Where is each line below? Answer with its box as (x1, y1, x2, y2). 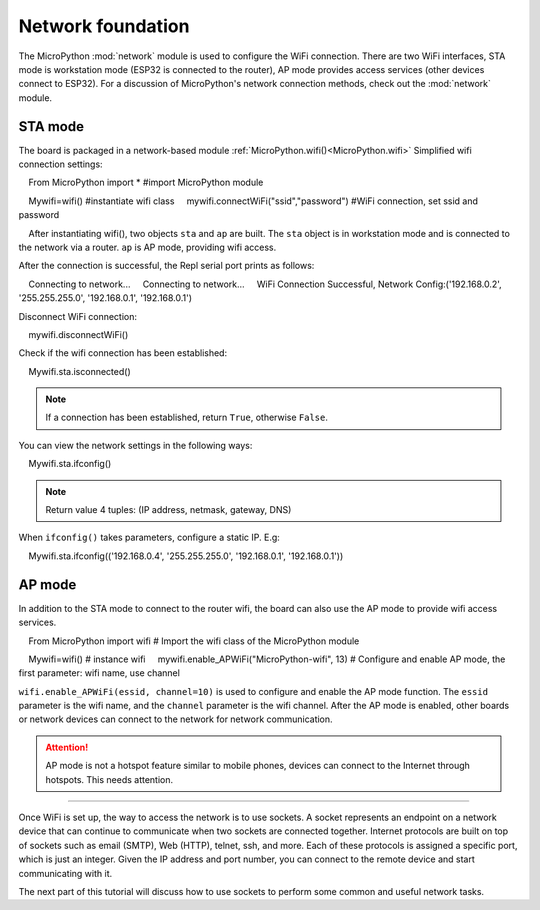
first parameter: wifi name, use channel (18, 667, 180, 679)
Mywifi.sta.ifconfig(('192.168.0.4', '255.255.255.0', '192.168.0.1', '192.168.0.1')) (28, 550, 344, 562)
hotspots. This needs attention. (45, 773, 174, 785)
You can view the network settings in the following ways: (18, 439, 253, 451)
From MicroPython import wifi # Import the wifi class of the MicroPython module (28, 635, 360, 647)
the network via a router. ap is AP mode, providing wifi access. (18, 241, 277, 253)
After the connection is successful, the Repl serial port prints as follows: (18, 260, 315, 272)
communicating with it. (18, 867, 113, 879)
